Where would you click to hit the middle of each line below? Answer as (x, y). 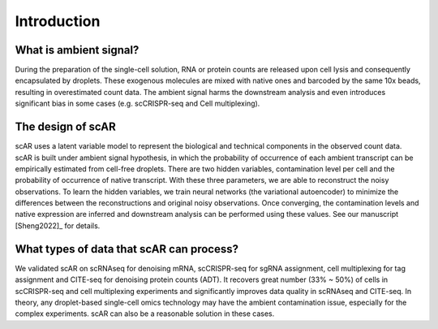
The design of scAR (66, 127)
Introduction (58, 21)
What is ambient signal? (77, 50)
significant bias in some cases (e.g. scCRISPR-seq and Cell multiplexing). (137, 104)
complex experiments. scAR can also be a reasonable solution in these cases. (145, 314)
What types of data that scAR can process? (127, 249)
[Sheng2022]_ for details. (58, 225)
